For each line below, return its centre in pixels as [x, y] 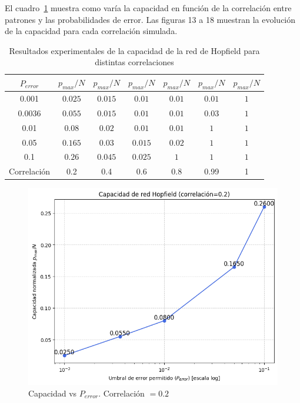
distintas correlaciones [134, 62]
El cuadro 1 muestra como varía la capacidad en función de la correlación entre [148, 8]
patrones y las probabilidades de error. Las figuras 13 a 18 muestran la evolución [150, 19]
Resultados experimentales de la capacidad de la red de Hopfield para [134, 50]
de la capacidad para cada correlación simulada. [91, 31]
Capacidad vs [53, 393]
